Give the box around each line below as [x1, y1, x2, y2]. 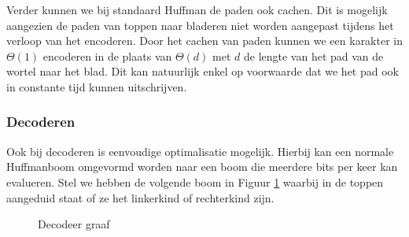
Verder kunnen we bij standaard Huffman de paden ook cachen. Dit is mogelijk [6, 2, 388, 17]
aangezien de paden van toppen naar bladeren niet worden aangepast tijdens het [6, 17, 394, 33]
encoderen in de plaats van [42, 47, 172, 64]
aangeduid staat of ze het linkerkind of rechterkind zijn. [6, 189, 275, 206]
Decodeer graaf [38, 216, 110, 232]
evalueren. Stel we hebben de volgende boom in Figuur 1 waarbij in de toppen [6, 173, 384, 190]
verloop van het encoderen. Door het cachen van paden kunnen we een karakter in [6, 32, 403, 49]
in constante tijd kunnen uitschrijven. [6, 78, 187, 94]
